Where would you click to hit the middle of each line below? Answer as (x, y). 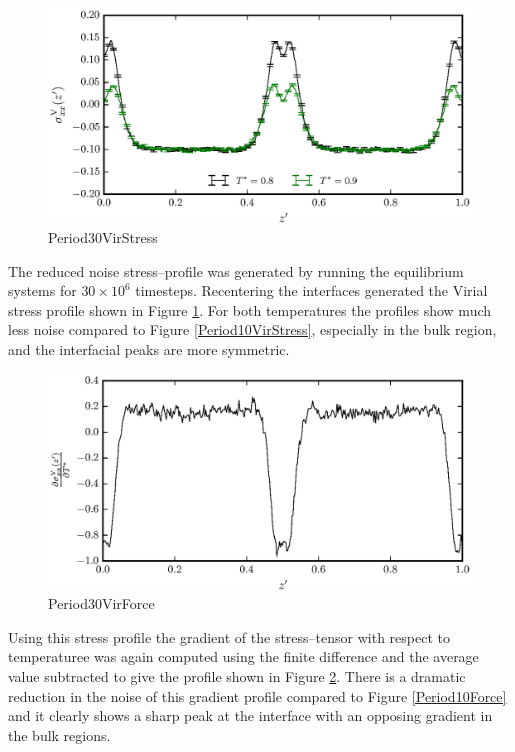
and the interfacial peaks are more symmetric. (149, 348)
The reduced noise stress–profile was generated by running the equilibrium (236, 270)
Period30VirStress (103, 236)
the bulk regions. (59, 734)
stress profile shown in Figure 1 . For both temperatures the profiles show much (250, 309)
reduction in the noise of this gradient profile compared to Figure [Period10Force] (257, 695)
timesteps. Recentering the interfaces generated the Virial (311, 290)
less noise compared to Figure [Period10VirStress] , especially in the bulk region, (252, 329)
